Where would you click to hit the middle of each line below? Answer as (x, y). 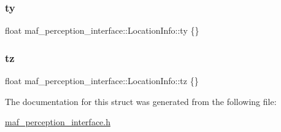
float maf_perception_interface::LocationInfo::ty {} (102, 30)
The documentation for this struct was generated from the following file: (141, 101)
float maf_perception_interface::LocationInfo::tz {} (102, 81)
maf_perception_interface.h (58, 122)
